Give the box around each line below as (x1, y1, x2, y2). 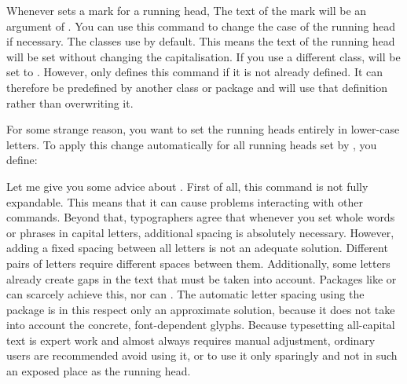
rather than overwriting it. (6, 94, 134, 111)
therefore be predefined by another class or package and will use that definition (6, 79, 387, 95)
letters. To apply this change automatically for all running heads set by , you (6, 136, 377, 152)
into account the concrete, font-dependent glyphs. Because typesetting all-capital (6, 316, 395, 333)
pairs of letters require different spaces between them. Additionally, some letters (6, 254, 390, 271)
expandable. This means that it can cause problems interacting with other (6, 193, 363, 210)
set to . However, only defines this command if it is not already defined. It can (6, 64, 383, 80)
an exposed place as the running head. (6, 363, 191, 379)
